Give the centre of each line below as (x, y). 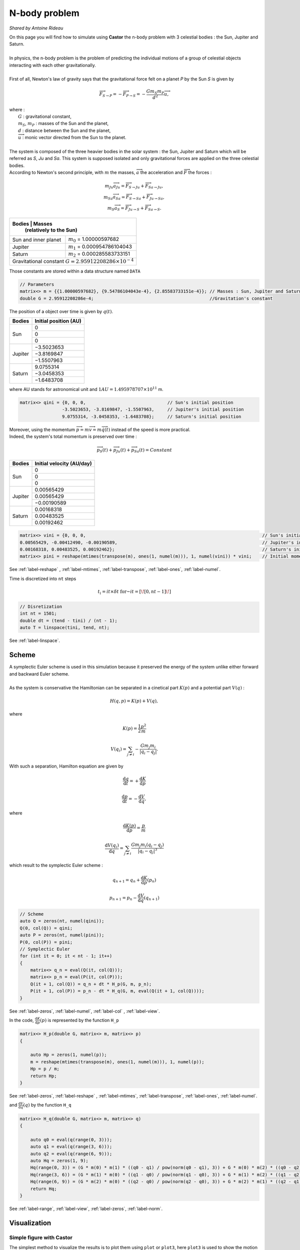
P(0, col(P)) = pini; (46, 942)
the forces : (200, 172)
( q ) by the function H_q (47, 1105)
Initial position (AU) (58, 321)
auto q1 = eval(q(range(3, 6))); (71, 1147)
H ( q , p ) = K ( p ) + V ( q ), (134, 701)
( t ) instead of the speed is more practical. (147, 429)
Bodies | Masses (32, 224)
